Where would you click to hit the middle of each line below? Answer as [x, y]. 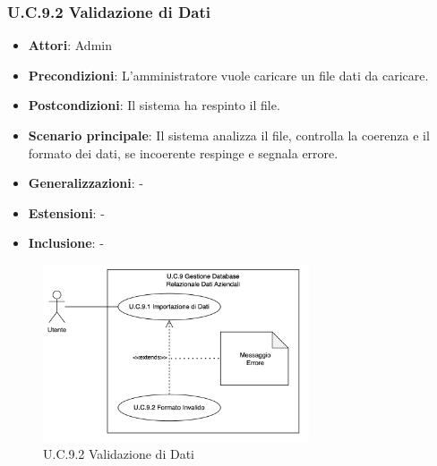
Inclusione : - [66, 243]
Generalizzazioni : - [86, 183]
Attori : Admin [70, 45]
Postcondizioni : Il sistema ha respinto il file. [154, 105]
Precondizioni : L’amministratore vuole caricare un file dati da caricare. [228, 75]
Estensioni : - [66, 212]
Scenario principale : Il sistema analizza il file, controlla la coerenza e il [229, 135]
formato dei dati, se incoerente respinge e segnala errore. [183, 153]
